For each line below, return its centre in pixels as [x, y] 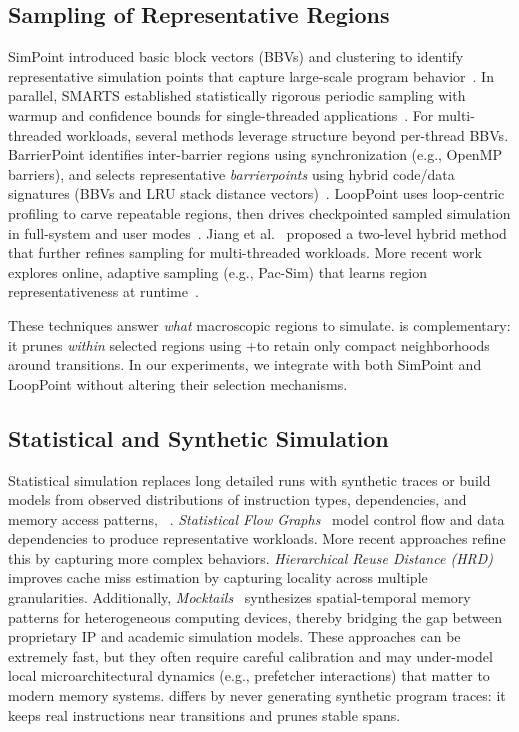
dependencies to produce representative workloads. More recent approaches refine [257, 538]
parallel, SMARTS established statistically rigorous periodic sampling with [237, 95]
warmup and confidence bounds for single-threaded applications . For [221, 114]
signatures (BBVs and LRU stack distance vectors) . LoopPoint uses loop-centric [256, 193]
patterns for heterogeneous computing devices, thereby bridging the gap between [255, 616]
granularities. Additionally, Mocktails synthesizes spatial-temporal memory [239, 597]
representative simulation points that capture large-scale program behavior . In [251, 75]
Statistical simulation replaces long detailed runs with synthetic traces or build [249, 479]
